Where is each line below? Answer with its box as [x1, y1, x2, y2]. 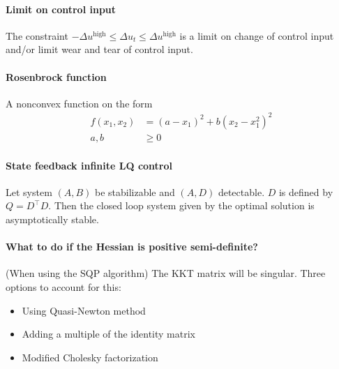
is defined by [278, 184, 333, 199]
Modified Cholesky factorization [22, 349, 158, 364]
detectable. [218, 184, 265, 199]
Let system [6, 184, 52, 199]
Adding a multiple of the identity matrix [22, 326, 195, 341]
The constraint [6, 28, 68, 43]
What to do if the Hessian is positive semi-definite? [6, 239, 258, 254]
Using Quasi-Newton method [22, 303, 146, 317]
